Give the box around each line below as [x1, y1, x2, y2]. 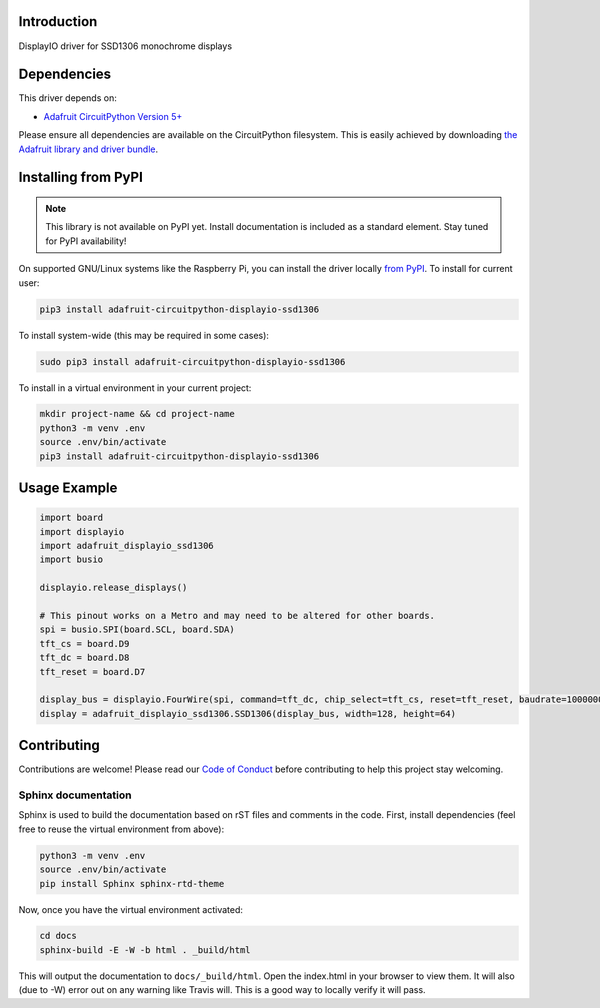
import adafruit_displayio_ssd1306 [39, 540, 214, 552]
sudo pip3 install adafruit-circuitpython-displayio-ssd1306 [39, 356, 346, 367]
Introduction [18, 13, 98, 30]
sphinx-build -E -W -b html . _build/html [39, 944, 251, 955]
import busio [39, 554, 104, 565]
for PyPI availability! [45, 235, 127, 247]
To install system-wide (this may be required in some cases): [18, 329, 270, 341]
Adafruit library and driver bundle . [18, 143, 159, 155]
